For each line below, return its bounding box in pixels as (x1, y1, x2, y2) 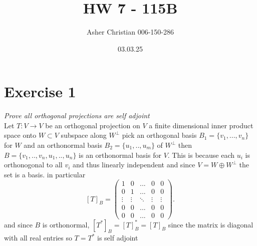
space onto (4, 130, 37, 140)
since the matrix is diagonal (168, 219, 253, 229)
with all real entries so (4, 232, 72, 243)
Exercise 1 (4, 81, 76, 102)
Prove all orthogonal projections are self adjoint (4, 110, 150, 121)
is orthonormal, (42, 219, 90, 229)
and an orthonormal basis (24, 140, 102, 150)
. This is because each (167, 149, 234, 160)
